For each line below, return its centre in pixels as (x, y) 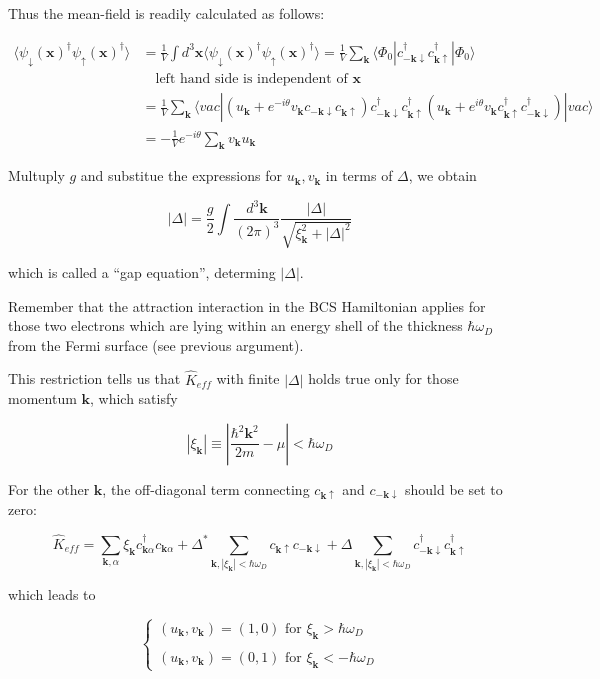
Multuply (36, 175)
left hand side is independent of (251, 79)
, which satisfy (134, 398)
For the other (49, 488)
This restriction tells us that (94, 378)
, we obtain (442, 175)
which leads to (52, 594)
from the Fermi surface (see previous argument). (156, 344)
